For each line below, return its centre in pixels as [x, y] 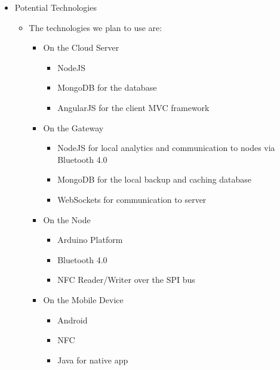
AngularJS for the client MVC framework [133, 107]
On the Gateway [73, 127]
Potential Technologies [56, 7]
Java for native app [93, 360]
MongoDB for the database [107, 87]
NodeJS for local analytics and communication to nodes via [166, 148]
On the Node [67, 219]
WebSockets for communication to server [132, 199]
